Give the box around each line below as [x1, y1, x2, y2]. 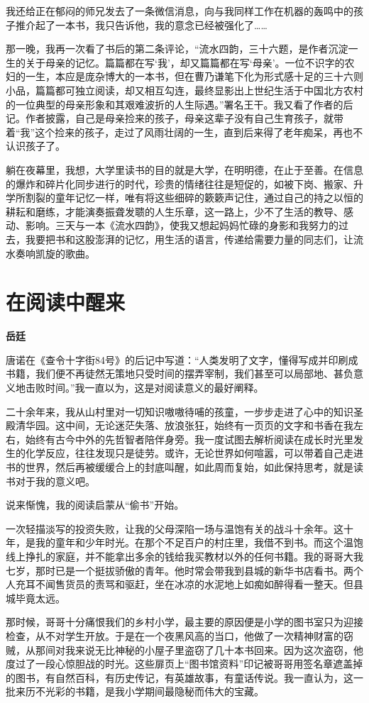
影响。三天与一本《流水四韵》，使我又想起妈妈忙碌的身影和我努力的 [25, 218, 338, 233]
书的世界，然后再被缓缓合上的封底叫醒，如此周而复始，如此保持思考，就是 [6, 459, 353, 474]
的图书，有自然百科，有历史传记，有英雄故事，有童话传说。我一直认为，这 [6, 670, 353, 685]
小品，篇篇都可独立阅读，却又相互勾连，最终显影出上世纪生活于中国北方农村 [6, 82, 363, 97]
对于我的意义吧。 [15, 473, 95, 488]
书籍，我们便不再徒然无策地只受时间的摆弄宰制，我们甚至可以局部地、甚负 [6, 366, 353, 381]
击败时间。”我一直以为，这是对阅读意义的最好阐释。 [25, 380, 264, 394]
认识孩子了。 [6, 138, 65, 153]
